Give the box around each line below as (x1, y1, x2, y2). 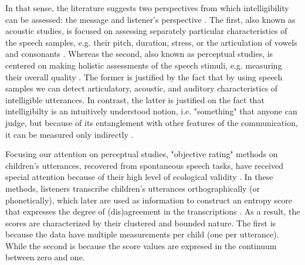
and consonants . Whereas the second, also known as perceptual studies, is (5, 47, 273, 60)
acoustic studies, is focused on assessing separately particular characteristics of (5, 25, 287, 37)
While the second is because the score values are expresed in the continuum (5, 239, 277, 252)
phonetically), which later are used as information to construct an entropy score (5, 193, 292, 206)
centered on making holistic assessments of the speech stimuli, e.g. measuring (5, 59, 282, 71)
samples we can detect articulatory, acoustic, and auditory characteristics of (5, 82, 278, 94)
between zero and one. (5, 251, 85, 263)
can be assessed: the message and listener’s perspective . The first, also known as (5, 13, 296, 25)
